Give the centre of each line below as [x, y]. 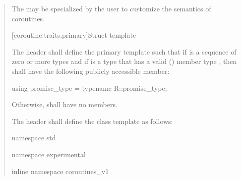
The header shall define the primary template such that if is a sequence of [124, 51]
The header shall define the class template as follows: [92, 121]
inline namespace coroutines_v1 [60, 171]
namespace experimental [49, 154]
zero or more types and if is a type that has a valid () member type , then [124, 61]
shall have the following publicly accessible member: [90, 71]
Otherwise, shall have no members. [64, 104]
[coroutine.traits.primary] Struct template [74, 35]
